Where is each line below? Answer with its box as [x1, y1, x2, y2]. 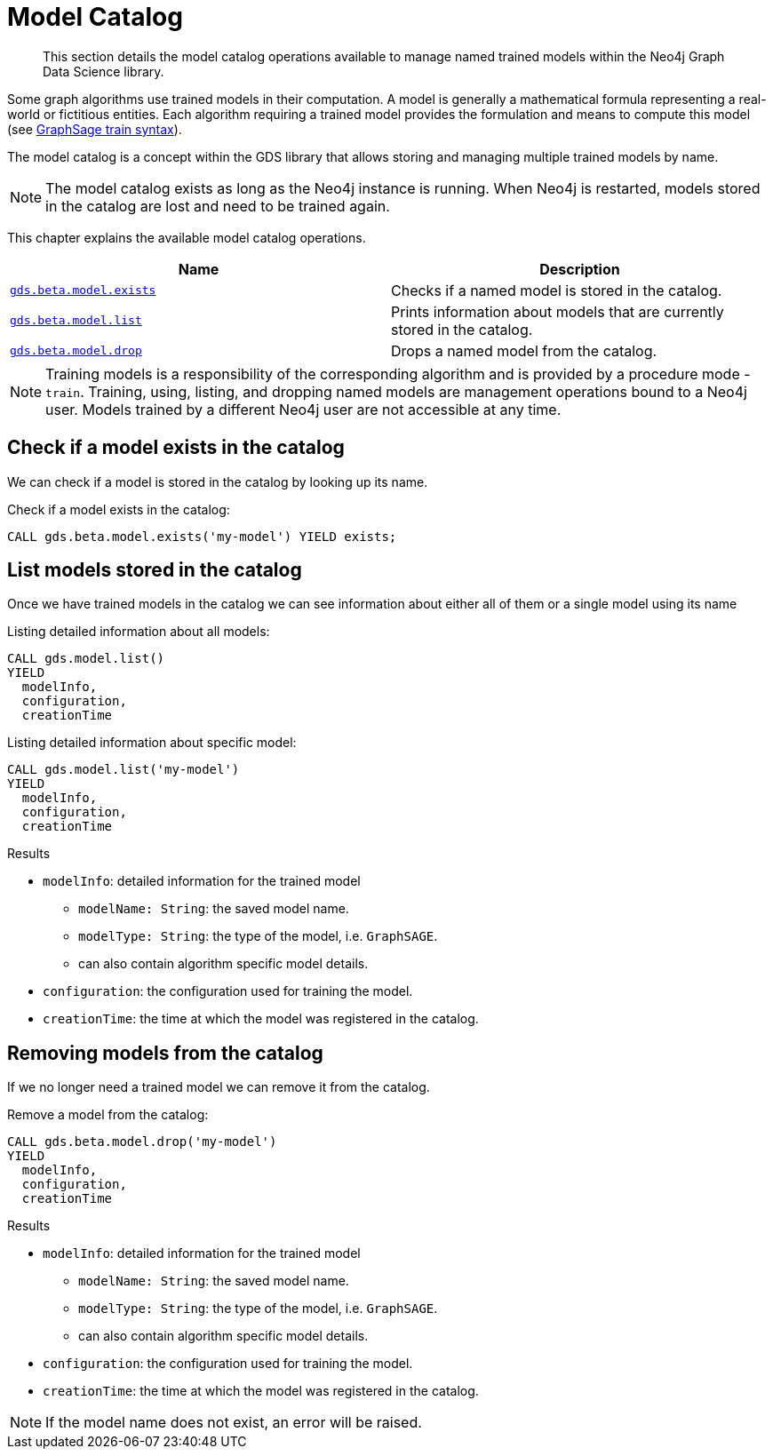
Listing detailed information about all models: [7, 624, 270, 640]
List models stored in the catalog [7, 559, 302, 582]
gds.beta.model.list [10, 314, 142, 328]
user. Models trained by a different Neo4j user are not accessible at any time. [45, 400, 562, 418]
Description [539, 259, 620, 278]
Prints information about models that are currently [391, 302, 724, 321]
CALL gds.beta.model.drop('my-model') [7, 1134, 277, 1150]
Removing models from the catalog [7, 1041, 323, 1064]
